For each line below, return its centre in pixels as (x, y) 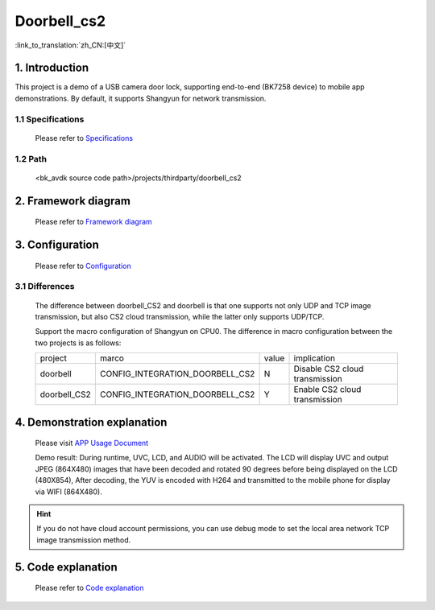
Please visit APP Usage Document (92, 443)
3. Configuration (57, 244)
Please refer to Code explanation (89, 588)
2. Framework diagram (72, 201)
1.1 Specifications (50, 119)
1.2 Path (31, 159)
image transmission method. (84, 540)
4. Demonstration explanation (91, 422)
